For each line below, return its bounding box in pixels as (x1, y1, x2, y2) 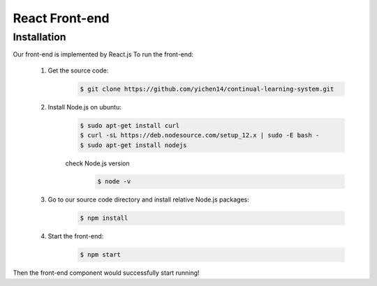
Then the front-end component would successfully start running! (13, 269, 200, 277)
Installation (13, 31, 66, 43)
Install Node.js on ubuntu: (47, 103, 121, 111)
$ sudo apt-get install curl (80, 121, 180, 129)
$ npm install (80, 214, 128, 223)
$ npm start (80, 251, 121, 259)
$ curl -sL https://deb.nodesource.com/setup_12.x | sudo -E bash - (80, 131, 320, 140)
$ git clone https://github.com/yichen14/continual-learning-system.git (80, 84, 334, 93)
